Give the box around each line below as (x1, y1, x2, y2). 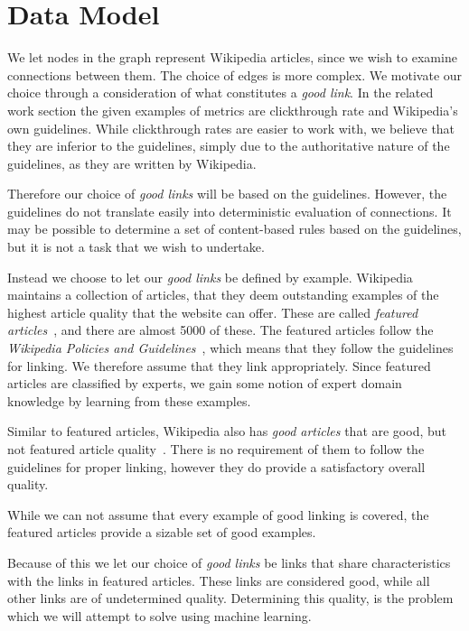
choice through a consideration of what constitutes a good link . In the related (7, 83, 434, 102)
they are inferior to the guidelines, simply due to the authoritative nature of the (7, 136, 450, 155)
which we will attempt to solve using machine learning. (7, 606, 312, 625)
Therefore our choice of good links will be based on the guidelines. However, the (7, 184, 447, 203)
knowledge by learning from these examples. (7, 391, 251, 410)
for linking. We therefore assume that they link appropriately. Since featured (7, 356, 431, 375)
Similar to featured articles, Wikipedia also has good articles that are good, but (7, 422, 447, 441)
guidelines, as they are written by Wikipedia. (7, 153, 257, 172)
